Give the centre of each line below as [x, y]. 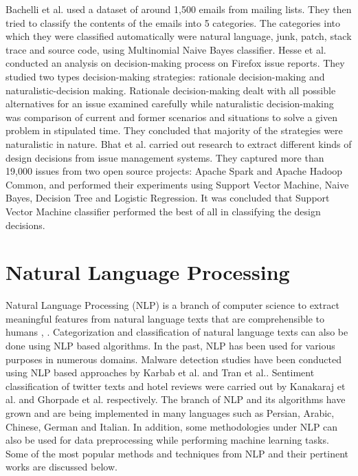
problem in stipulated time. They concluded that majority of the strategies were [174, 130]
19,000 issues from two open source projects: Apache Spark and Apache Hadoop [174, 171]
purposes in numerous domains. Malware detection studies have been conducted [174, 359]
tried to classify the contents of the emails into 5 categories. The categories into [173, 22]
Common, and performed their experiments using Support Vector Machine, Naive [177, 184]
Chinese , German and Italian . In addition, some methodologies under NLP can [172, 426]
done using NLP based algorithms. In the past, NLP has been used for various [170, 345]
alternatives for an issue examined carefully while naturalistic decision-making [170, 104]
